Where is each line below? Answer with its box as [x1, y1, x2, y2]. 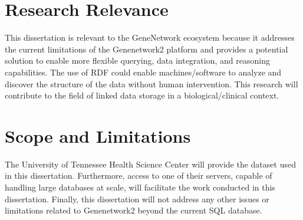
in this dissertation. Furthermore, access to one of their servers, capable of [5, 169, 272, 182]
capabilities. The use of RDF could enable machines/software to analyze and [5, 65, 282, 78]
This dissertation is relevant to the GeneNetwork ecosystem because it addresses [5, 31, 295, 44]
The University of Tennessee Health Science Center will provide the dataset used [5, 157, 296, 170]
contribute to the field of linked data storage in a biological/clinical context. [5, 89, 279, 101]
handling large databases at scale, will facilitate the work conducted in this [5, 181, 275, 193]
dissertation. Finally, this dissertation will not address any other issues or [5, 192, 269, 205]
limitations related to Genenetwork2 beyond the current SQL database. [5, 204, 262, 216]
